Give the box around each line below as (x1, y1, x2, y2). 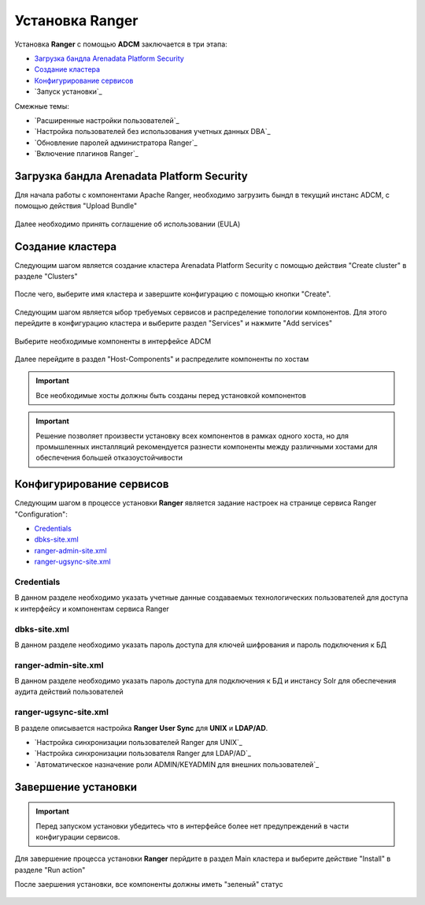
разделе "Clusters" (14, 272, 78, 281)
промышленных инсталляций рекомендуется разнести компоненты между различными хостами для (35, 441, 378, 451)
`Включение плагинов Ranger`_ (34, 149, 139, 158)
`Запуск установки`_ (34, 87, 102, 96)
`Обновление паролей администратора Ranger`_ (34, 138, 198, 147)
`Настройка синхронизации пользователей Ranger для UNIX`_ (34, 737, 243, 747)
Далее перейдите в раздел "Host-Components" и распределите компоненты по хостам (14, 355, 309, 363)
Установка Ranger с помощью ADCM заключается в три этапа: (14, 39, 227, 49)
